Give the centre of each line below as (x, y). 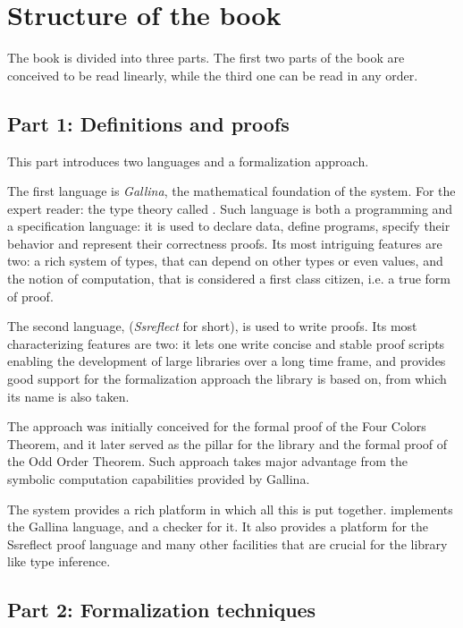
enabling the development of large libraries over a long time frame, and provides (227, 361)
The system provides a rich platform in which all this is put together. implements (230, 509)
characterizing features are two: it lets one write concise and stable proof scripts (226, 343)
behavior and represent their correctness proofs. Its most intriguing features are (225, 243)
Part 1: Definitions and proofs (148, 123)
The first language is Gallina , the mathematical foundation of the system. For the (231, 191)
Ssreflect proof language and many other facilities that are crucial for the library (227, 543)
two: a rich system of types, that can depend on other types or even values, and (225, 261)
